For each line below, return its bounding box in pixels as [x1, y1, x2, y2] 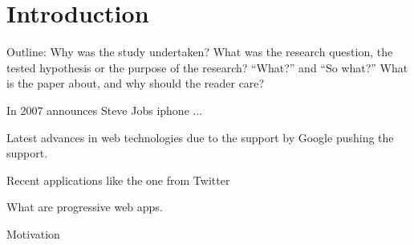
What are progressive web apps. [6, 198, 163, 215]
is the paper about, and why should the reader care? [6, 75, 265, 92]
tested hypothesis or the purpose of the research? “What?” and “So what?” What [6, 59, 408, 76]
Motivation [6, 225, 60, 242]
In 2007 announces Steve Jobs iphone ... [6, 101, 203, 118]
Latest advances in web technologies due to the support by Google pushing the [6, 129, 394, 145]
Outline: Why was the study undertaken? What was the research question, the [6, 43, 393, 60]
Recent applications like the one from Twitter [6, 171, 230, 188]
